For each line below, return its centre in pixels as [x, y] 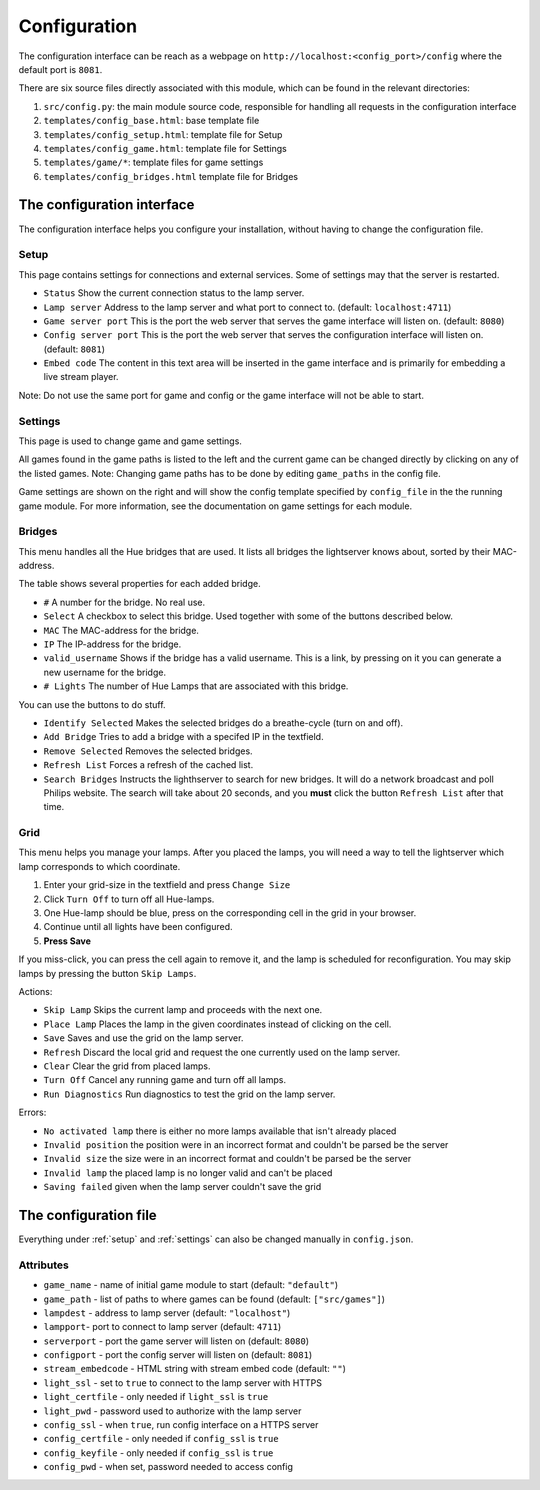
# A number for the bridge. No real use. [124, 602]
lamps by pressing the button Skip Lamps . [107, 973]
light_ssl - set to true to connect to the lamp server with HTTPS [182, 1382]
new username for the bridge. [105, 672]
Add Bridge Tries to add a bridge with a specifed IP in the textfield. [183, 737]
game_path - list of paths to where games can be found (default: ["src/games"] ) [214, 1299]
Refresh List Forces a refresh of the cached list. [148, 765]
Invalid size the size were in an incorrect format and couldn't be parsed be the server [227, 1159]
